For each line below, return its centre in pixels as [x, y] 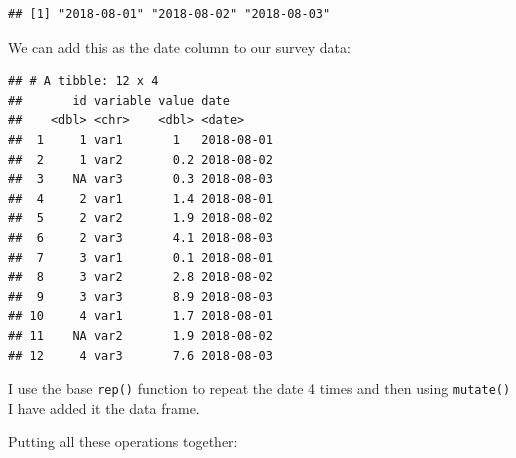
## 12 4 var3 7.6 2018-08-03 [140, 355]
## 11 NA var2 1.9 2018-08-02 [140, 335]
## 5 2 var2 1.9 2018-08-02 [140, 218]
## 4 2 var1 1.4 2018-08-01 [140, 198]
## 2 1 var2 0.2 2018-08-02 [140, 159]
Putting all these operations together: [123, 441]
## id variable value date [119, 100]
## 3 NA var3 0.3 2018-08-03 [140, 179]
